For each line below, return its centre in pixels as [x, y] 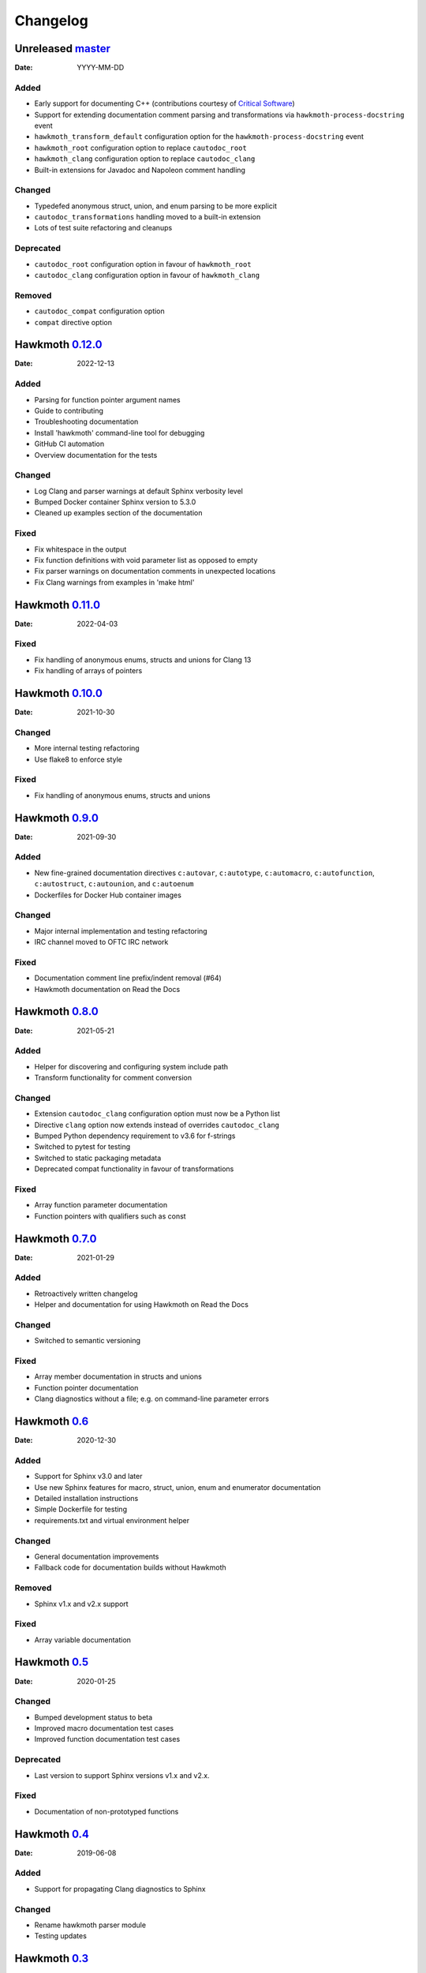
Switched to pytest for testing [82, 1147]
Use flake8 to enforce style [78, 759]
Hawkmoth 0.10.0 [58, 693]
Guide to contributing [69, 410]
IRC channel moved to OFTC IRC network [101, 942]
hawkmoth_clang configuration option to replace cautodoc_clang [145, 159]
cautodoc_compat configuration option [99, 311]
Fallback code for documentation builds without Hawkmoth [130, 1567]
